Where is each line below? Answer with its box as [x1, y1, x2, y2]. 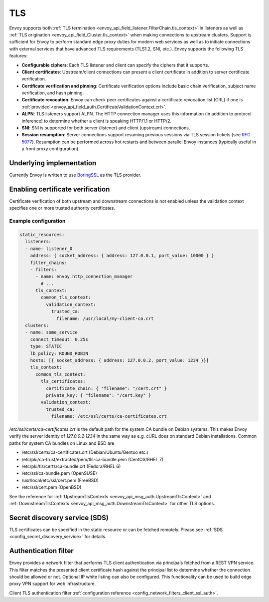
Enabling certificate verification [9, 185, 110, 193]
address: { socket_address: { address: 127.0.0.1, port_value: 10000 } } [30, 253, 214, 259]
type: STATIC [30, 343, 62, 349]
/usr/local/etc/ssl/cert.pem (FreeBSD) [21, 477, 99, 483]
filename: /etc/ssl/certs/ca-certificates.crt [51, 413, 167, 419]
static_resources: [19, 232, 65, 237]
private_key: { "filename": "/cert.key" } [45, 392, 151, 398]
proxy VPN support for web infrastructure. [9, 581, 96, 587]
